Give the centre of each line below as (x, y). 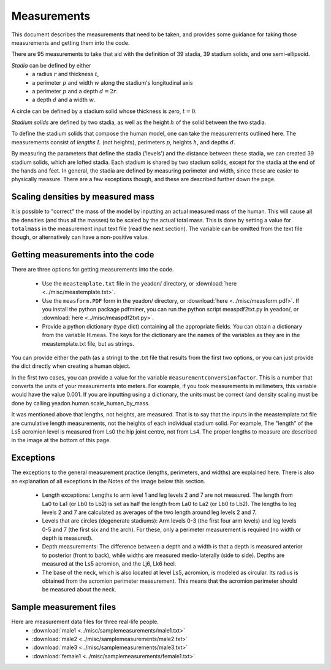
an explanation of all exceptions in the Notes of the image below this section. (108, 481)
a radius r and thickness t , (66, 74)
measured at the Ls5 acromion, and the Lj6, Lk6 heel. (109, 564)
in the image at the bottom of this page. (61, 440)
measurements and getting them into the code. (70, 42)
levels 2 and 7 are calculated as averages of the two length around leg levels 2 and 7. (149, 512)
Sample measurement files (64, 607)
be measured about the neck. (79, 590)
